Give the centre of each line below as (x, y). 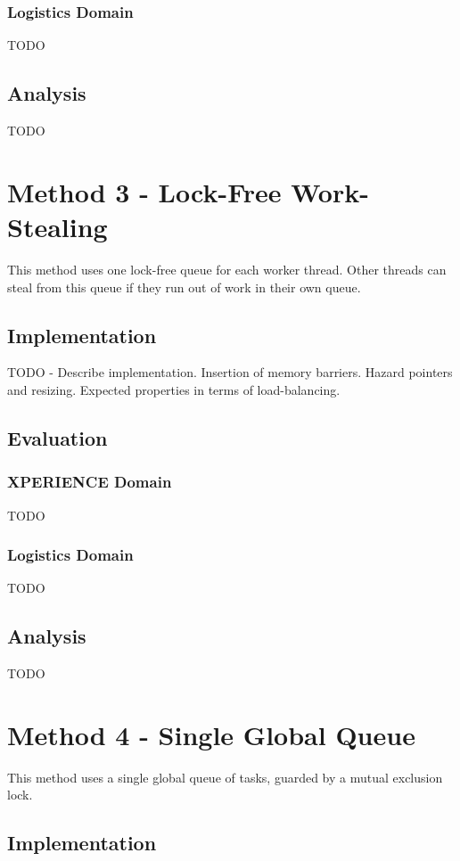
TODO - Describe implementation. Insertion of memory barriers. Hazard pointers (230, 372)
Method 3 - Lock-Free (144, 191)
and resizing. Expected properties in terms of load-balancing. (174, 389)
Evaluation (57, 437)
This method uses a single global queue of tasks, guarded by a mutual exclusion (225, 777)
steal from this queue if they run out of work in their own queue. (184, 287)
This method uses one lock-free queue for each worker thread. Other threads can (227, 269)
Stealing (57, 226)
